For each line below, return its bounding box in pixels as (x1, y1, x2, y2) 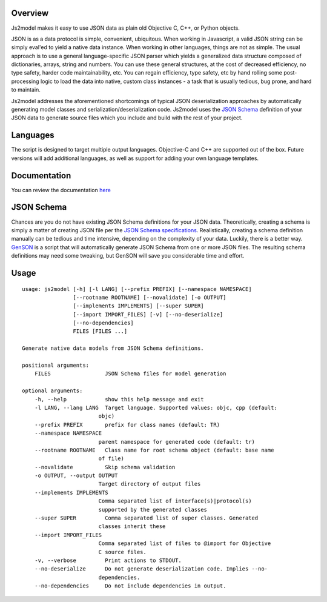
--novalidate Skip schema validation (34, 464, 176, 470)
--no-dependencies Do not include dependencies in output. (34, 583, 226, 589)
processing (11, 78, 39, 85)
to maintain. (11, 86, 41, 93)
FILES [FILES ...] (73, 328, 128, 335)
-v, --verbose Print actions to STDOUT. (34, 557, 182, 564)
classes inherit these (98, 523, 166, 530)
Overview (11, 8, 49, 18)
